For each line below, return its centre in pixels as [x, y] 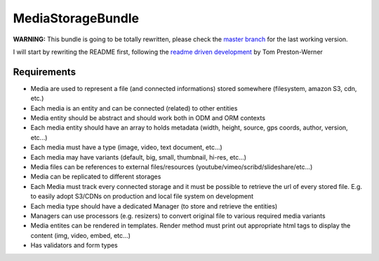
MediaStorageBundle [76, 18]
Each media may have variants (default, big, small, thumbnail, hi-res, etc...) [139, 157]
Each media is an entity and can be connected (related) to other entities [134, 108]
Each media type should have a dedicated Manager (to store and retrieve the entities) [154, 206]
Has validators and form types [74, 246]
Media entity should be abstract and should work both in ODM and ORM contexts [148, 118]
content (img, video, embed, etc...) [81, 235]
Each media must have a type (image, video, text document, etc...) [126, 148]
